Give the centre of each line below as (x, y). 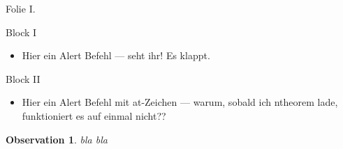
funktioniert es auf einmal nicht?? (94, 115)
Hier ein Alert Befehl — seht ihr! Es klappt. (116, 55)
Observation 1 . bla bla (57, 139)
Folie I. (21, 8)
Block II (23, 78)
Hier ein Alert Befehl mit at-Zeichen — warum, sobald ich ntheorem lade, (180, 102)
